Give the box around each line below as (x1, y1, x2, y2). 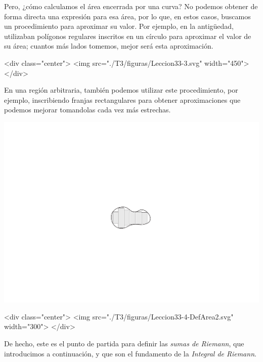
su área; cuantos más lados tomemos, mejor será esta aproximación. (4, 41, 213, 51)
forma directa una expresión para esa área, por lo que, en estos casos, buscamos (4, 11, 251, 21)
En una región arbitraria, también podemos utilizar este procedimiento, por (4, 85, 238, 95)
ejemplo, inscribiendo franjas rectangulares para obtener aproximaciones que (4, 94, 241, 105)
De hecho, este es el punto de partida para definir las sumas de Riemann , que (4, 338, 244, 348)
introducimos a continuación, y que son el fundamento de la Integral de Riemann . (4, 348, 256, 358)
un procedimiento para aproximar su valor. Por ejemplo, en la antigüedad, (4, 21, 234, 31)
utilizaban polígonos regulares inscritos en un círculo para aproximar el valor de (4, 30, 251, 41)
